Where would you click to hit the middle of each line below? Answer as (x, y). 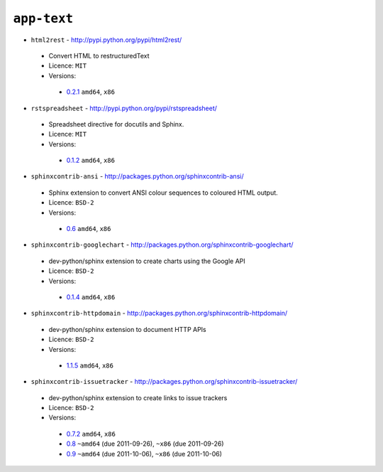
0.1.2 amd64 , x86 (90, 161)
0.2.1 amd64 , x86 (90, 92)
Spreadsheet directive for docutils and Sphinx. (116, 124)
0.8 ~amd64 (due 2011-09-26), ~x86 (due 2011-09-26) (145, 444)
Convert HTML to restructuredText (99, 55)
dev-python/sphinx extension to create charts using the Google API (147, 261)
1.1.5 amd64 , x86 (90, 365)
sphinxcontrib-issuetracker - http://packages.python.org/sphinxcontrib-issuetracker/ (164, 382)
